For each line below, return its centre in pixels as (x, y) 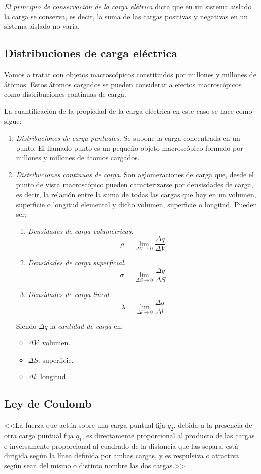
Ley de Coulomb (48, 404)
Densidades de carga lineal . (70, 294)
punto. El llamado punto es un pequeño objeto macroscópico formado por (129, 147)
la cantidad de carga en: (87, 325)
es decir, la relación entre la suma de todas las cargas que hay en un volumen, (136, 194)
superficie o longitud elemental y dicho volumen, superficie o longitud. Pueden (137, 204)
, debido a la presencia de (213, 425)
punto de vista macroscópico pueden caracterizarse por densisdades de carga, (135, 184)
